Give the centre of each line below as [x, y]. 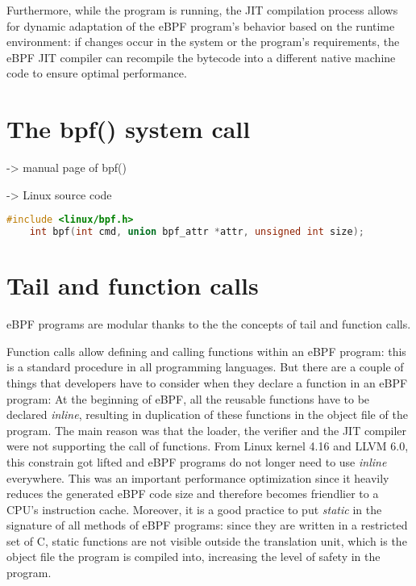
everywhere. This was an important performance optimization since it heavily [198, 477]
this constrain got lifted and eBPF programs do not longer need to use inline [197, 461]
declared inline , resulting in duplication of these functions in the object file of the [207, 414]
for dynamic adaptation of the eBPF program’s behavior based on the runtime [201, 25]
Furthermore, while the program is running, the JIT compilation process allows [202, 10]
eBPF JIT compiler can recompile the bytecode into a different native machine [201, 57]
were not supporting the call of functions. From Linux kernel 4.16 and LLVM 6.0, [208, 446]
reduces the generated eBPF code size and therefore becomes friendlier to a [193, 494]
